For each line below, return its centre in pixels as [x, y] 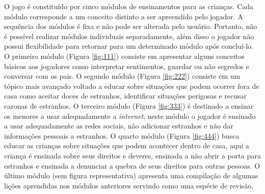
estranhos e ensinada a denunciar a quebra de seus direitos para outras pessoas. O [132, 165]
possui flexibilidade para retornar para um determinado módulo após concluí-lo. [129, 46]
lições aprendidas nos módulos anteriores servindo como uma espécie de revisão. [129, 185]
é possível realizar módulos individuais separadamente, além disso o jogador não [129, 36]
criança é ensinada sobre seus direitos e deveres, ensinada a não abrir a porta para [132, 155]
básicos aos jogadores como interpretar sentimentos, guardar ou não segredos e [127, 66]
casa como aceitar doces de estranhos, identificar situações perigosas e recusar [126, 96]
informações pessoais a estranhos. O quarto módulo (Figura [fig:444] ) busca [122, 135]
